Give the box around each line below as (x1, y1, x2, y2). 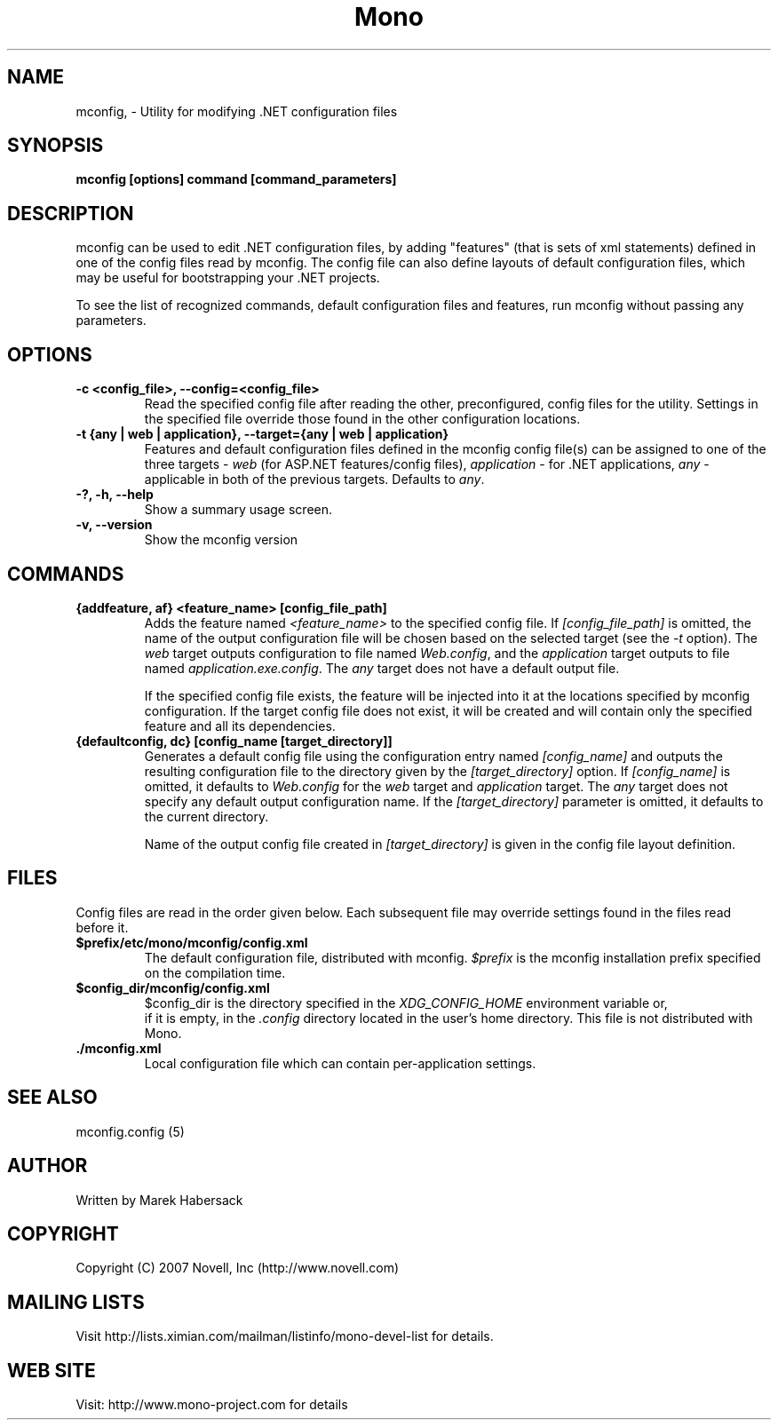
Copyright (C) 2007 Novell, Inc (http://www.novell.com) (75, 1260, 400, 1276)
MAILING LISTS (7, 1290, 145, 1313)
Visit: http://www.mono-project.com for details (75, 1397, 348, 1413)
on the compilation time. (144, 964, 286, 980)
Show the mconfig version (144, 532, 298, 548)
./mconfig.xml (75, 1040, 162, 1056)
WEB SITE (7, 1359, 96, 1382)
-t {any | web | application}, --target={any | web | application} (75, 426, 449, 442)
